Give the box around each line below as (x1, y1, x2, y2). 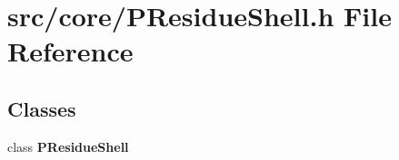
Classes (7, 94, 76, 122)
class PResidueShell (7, 136, 129, 155)
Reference (7, 33, 134, 70)
